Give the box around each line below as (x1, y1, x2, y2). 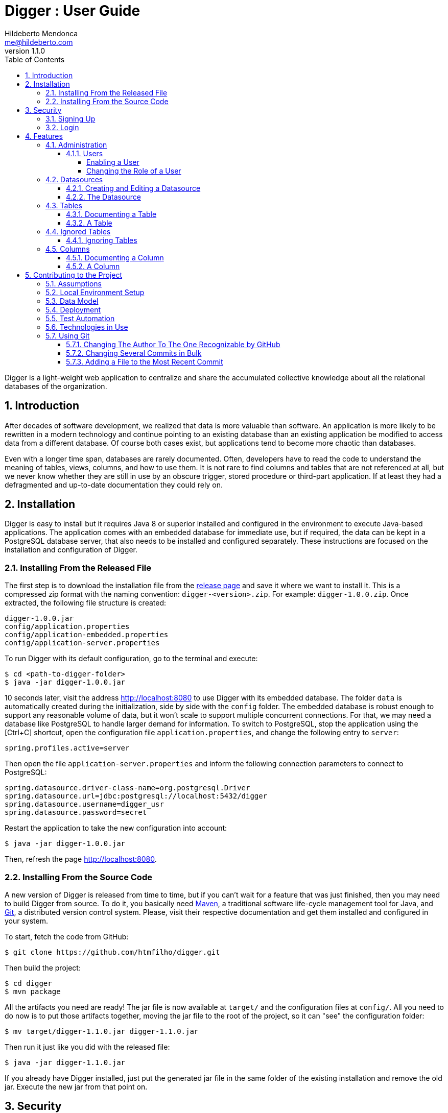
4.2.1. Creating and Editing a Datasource (66, 183, 201, 192)
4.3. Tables (45, 201, 82, 210)
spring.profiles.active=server (5, 744, 130, 753)
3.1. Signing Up (45, 114, 96, 123)
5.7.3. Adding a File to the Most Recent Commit (66, 357, 223, 366)
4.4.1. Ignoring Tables (66, 235, 137, 245)
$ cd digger (5, 979, 52, 987)
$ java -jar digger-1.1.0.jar (5, 1058, 126, 1067)
